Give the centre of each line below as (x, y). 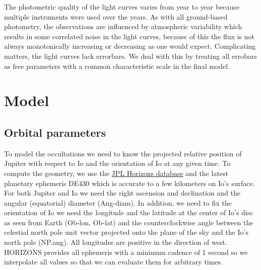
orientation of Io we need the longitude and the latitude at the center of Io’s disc (129, 212)
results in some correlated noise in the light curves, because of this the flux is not (129, 36)
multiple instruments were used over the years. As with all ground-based (116, 16)
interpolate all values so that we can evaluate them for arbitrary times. (114, 262)
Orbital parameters (55, 132)
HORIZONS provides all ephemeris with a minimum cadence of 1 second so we (126, 252)
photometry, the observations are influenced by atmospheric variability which (123, 26)
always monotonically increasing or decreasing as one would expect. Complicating (130, 46)
